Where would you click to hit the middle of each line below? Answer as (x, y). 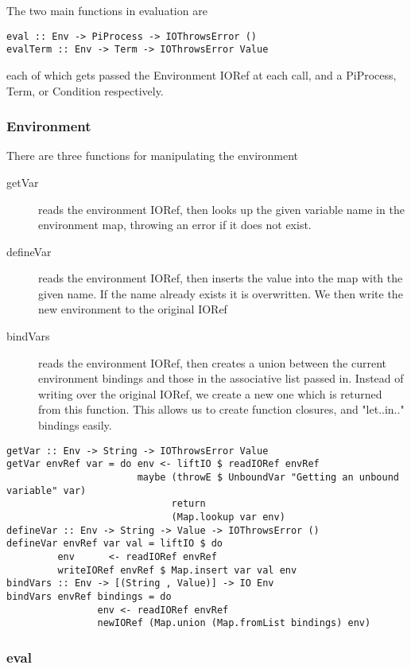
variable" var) (47, 490)
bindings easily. (75, 425)
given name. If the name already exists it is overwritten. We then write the (221, 293)
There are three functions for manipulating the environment (153, 156)
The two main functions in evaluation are (107, 10)
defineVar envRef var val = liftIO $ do (115, 544)
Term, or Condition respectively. (85, 90)
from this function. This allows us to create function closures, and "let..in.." (221, 409)
